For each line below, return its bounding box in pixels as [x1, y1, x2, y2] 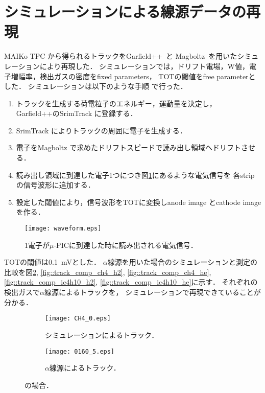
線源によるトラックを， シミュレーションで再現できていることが [44, 287, 261, 297]
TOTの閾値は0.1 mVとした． [4, 257, 101, 267]
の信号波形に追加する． [16, 179, 95, 190]
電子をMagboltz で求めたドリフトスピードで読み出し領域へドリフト [16, 142, 242, 153]
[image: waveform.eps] [25, 225, 102, 233]
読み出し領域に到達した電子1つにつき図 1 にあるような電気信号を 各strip [16, 169, 255, 180]
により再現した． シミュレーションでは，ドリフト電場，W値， [39, 60, 249, 71]
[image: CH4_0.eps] [45, 315, 111, 322]
